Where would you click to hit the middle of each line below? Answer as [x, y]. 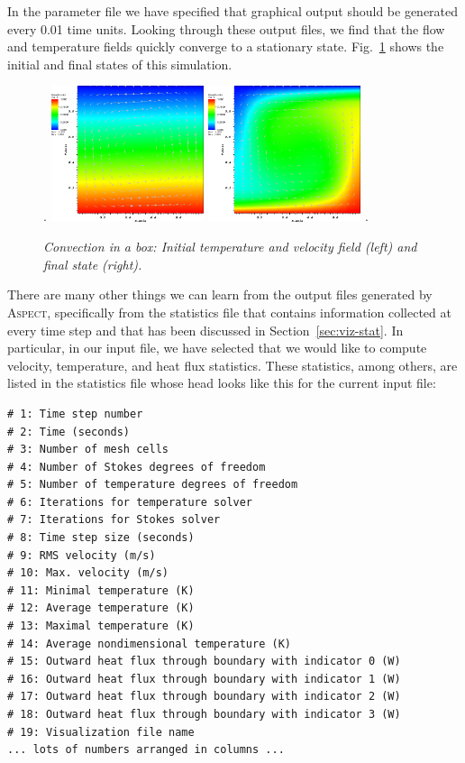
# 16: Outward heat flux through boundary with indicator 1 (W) [204, 679]
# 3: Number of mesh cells [88, 450]
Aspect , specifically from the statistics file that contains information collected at [229, 312]
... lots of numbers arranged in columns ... [146, 750]
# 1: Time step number [75, 414]
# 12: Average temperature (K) [101, 608]
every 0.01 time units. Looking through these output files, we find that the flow [226, 28]
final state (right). [93, 264]
